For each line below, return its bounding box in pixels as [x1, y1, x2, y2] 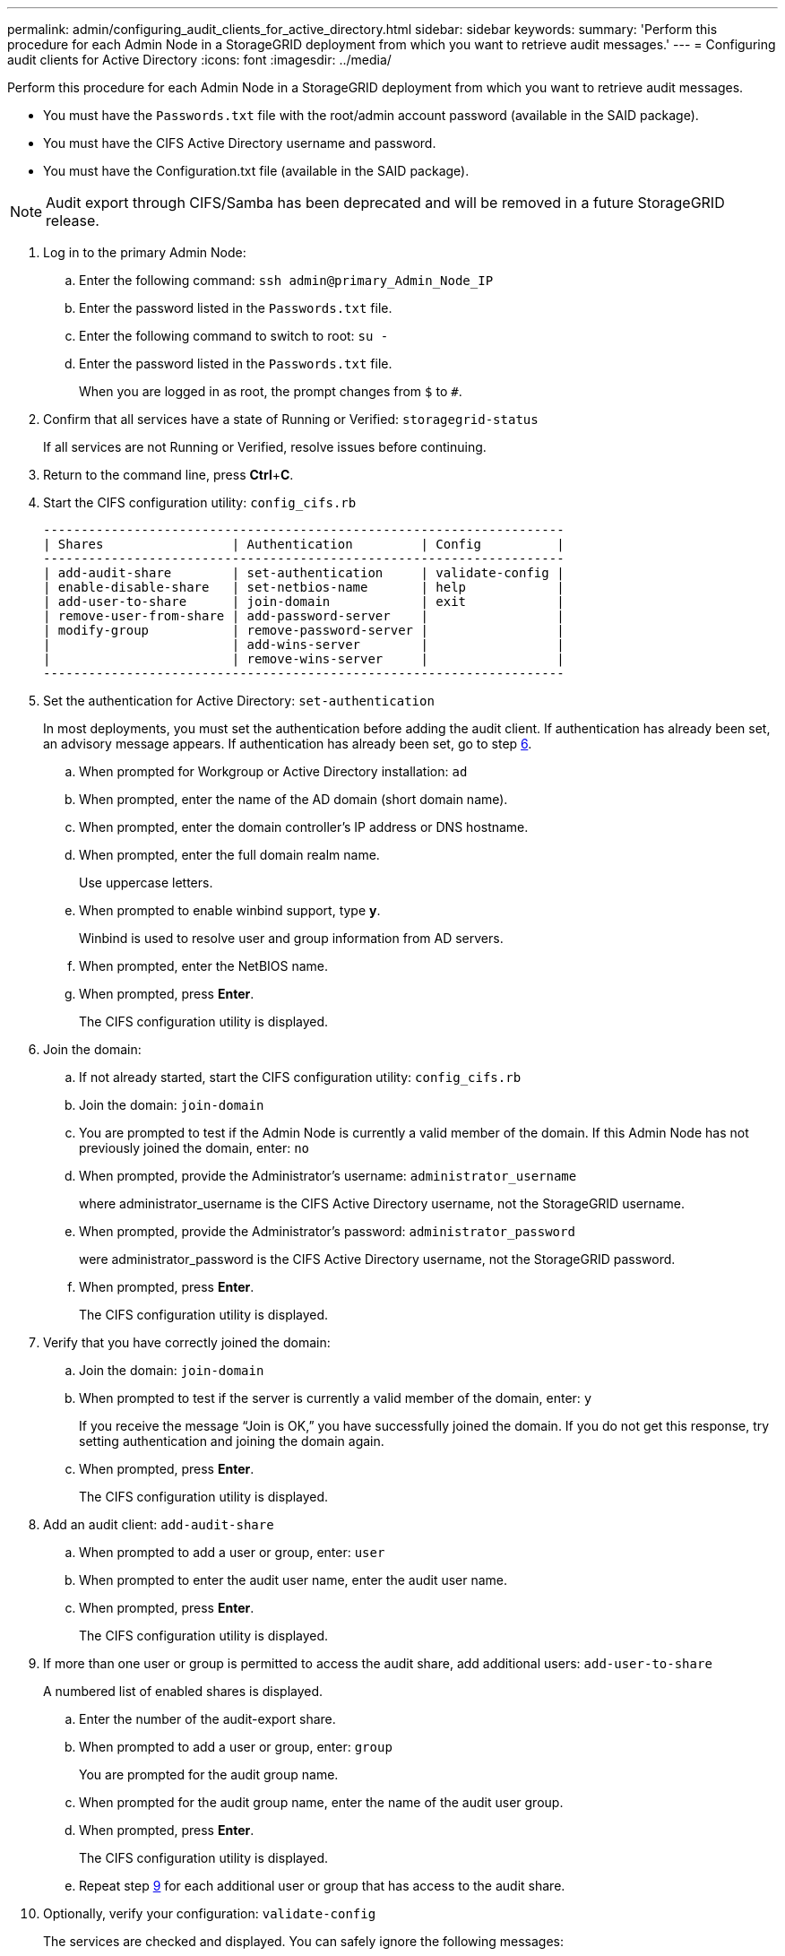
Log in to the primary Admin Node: [43, 245, 246, 260]
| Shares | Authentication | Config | [43, 537, 565, 551]
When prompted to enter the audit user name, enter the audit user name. [79, 1572, 508, 1588]
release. [46, 212, 99, 229]
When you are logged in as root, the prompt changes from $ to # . [79, 384, 462, 399]
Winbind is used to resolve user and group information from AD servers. [79, 930, 504, 946]
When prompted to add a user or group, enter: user [79, 1545, 385, 1560]
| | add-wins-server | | [43, 637, 565, 652]
